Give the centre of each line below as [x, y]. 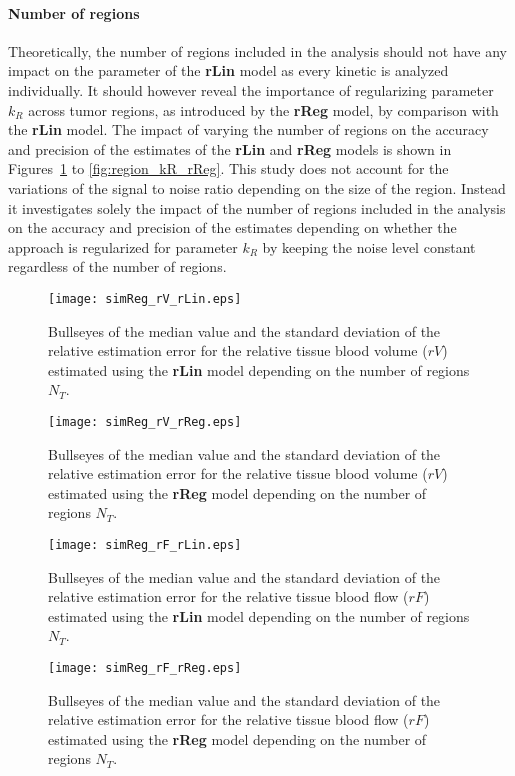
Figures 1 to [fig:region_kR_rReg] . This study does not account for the [228, 168]
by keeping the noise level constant [369, 246]
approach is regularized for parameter [123, 246]
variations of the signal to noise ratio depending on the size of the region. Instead [257, 187]
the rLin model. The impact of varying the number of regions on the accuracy [248, 129]
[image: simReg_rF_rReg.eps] [145, 668]
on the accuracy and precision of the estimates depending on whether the [232, 227]
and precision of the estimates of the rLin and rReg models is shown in [230, 148]
